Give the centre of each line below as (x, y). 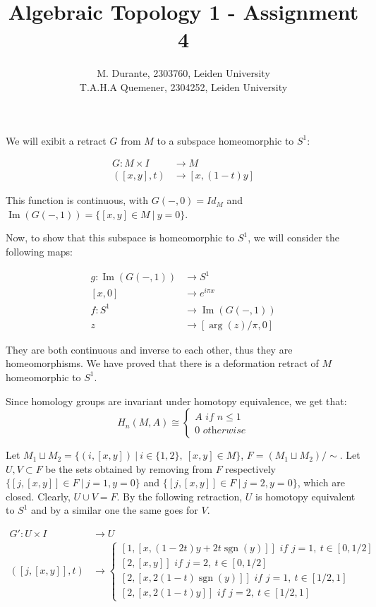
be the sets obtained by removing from (129, 468)
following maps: (39, 251)
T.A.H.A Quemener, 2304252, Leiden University (183, 86)
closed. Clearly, (38, 496)
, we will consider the (293, 238)
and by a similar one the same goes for (115, 510)
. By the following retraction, (180, 496)
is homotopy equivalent (305, 496)
